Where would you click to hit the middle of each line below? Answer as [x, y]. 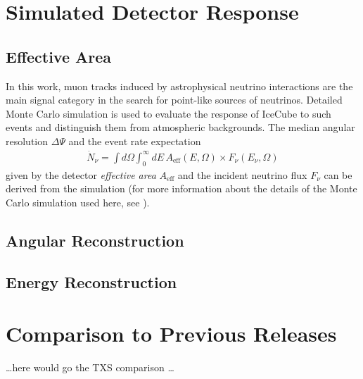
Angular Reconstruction [95, 240]
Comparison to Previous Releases [171, 334]
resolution [27, 141]
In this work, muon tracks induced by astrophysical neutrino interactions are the [179, 86]
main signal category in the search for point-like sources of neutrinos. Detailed [174, 100]
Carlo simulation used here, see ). [78, 202]
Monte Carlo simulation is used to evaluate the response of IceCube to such [168, 113]
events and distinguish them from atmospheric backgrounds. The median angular [180, 127]
